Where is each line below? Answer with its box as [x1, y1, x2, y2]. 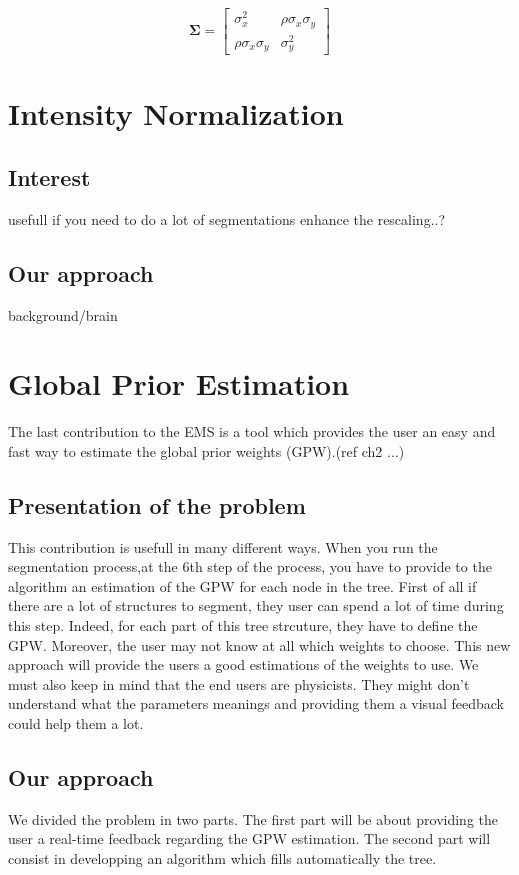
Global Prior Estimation [8, 363, 350, 404]
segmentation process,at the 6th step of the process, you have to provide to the [8, 556, 492, 577]
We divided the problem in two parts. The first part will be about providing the [8, 808, 499, 829]
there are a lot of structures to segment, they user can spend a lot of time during [8, 595, 504, 616]
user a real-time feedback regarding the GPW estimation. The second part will [8, 828, 491, 849]
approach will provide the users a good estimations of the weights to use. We [8, 654, 479, 675]
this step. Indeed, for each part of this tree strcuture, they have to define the [8, 614, 478, 635]
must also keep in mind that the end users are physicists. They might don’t [8, 673, 470, 694]
